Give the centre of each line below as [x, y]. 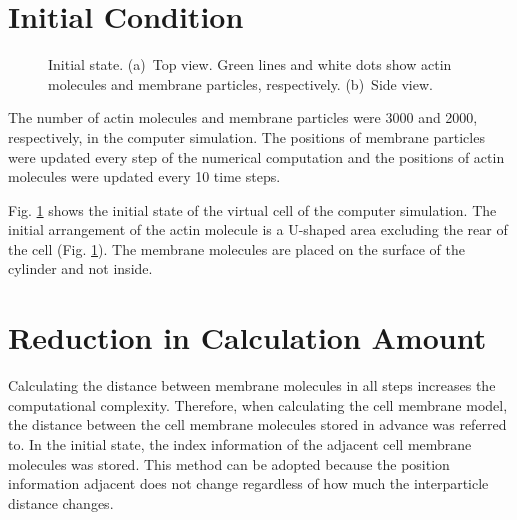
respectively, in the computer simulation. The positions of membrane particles [246, 136]
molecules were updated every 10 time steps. [144, 176]
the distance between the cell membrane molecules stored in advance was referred [257, 424]
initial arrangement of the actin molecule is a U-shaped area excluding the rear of [258, 229]
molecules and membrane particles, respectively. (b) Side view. [240, 83]
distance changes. [61, 502]
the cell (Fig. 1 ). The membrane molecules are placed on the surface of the [236, 248]
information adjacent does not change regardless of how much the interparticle [248, 483]
